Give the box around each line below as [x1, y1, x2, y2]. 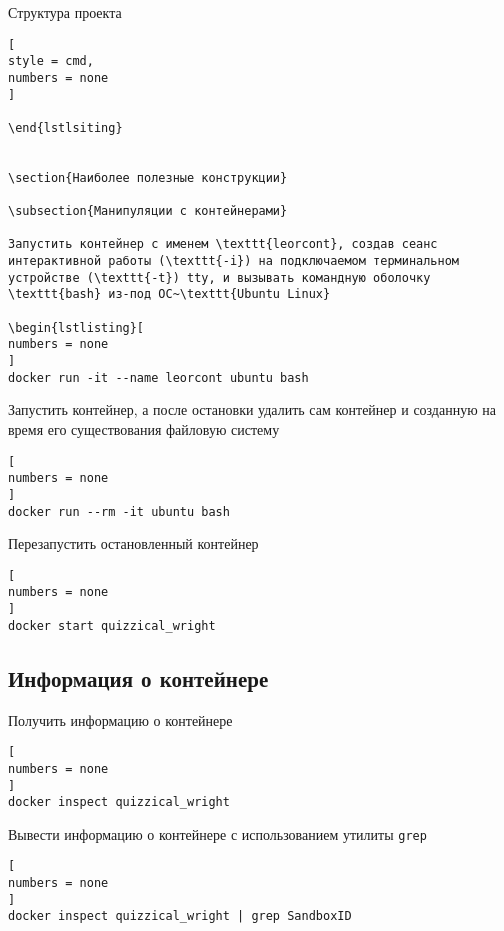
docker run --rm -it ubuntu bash [8, 504, 230, 519]
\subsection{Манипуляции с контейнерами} [8, 204, 288, 219]
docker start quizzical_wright [8, 618, 216, 633]
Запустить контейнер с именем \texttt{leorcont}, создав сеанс [8, 237, 438, 252]
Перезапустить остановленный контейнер [8, 533, 259, 554]
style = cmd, [8, 54, 94, 69]
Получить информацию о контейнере [8, 709, 233, 730]
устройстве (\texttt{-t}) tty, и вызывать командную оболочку [8, 270, 431, 285]
